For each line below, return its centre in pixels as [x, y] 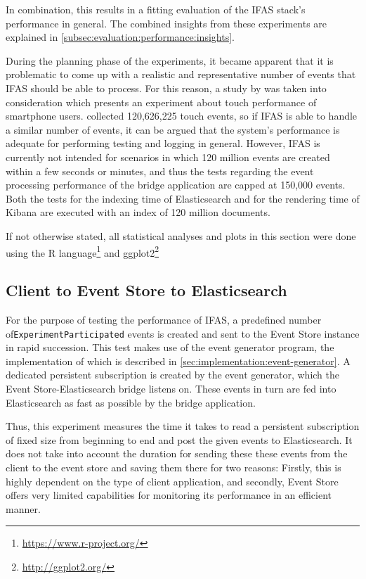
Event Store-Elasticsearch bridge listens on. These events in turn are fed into [171, 388]
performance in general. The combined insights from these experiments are [166, 23]
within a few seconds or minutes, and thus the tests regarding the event [160, 171]
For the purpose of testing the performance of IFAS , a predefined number [164, 319]
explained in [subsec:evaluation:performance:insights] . [120, 37]
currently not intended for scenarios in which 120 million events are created [168, 157]
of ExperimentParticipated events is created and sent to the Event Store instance [183, 333]
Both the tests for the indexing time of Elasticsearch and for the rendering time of [183, 198]
